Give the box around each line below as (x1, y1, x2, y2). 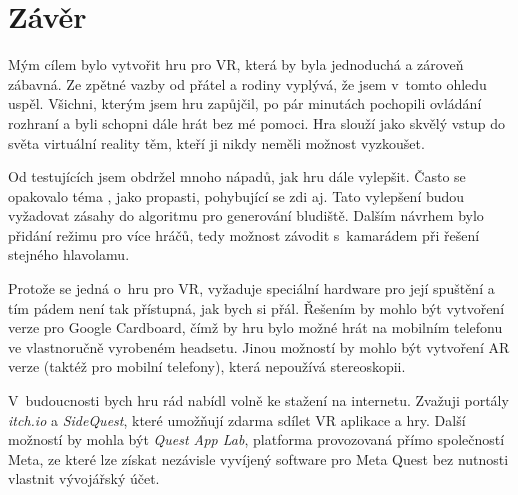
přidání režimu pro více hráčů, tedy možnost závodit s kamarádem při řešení (8, 224, 480, 245)
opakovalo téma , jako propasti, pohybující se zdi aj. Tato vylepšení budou (8, 185, 465, 206)
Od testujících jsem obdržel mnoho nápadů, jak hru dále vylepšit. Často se (8, 166, 466, 187)
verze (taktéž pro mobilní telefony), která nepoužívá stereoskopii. (8, 356, 406, 377)
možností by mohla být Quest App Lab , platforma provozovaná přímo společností (8, 429, 505, 450)
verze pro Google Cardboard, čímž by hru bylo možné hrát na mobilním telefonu (8, 317, 503, 338)
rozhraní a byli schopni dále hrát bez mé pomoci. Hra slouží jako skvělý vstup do (8, 112, 506, 133)
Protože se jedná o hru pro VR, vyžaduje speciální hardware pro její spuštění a (8, 278, 495, 299)
